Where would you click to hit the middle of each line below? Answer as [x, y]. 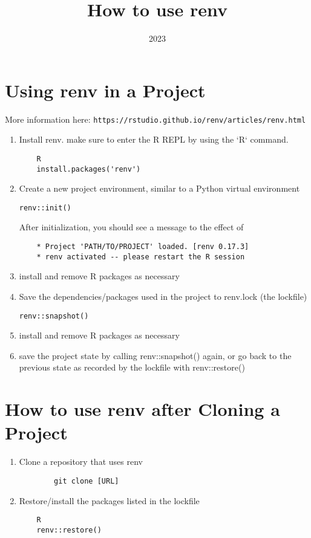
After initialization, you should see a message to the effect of [131, 227]
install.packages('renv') [89, 169]
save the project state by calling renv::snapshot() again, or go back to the [155, 355]
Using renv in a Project [105, 90]
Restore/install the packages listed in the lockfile [109, 500]
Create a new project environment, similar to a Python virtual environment [159, 188]
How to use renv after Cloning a [142, 409]
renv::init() [45, 208]
